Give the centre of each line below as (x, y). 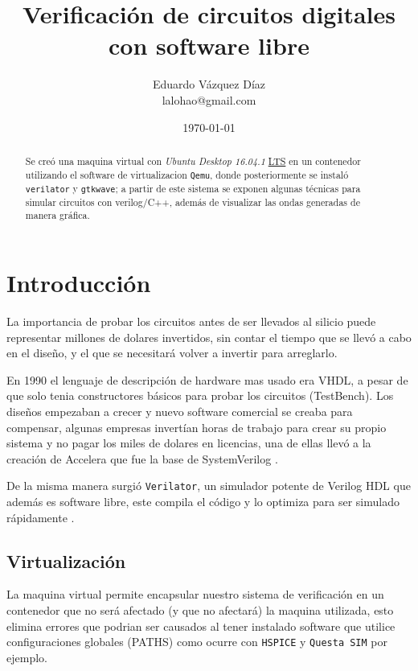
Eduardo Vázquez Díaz (209, 84)
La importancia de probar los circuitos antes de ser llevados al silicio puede (191, 321)
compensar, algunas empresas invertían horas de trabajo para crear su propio (197, 427)
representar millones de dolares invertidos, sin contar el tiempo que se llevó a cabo (209, 337)
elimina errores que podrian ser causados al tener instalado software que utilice (201, 626)
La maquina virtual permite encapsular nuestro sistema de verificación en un (195, 594)
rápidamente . (41, 517)
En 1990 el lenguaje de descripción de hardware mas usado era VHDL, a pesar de (207, 379)
